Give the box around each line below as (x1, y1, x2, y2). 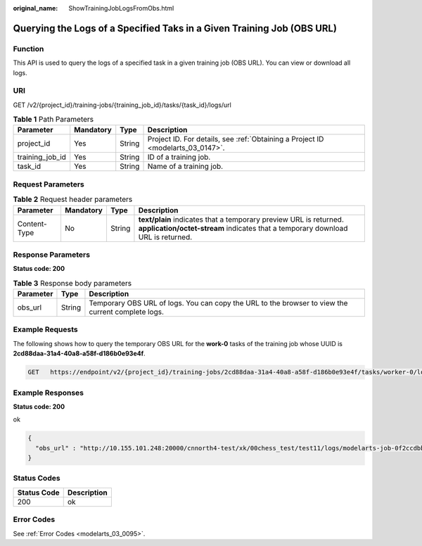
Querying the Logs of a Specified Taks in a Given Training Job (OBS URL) (13, 22, 338, 34)
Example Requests (13, 324, 78, 334)
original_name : (13, 4, 58, 12)
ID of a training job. (147, 152, 211, 162)
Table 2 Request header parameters (13, 194, 133, 204)
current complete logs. (89, 307, 165, 317)
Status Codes (13, 474, 60, 483)
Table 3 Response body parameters (13, 278, 132, 288)
